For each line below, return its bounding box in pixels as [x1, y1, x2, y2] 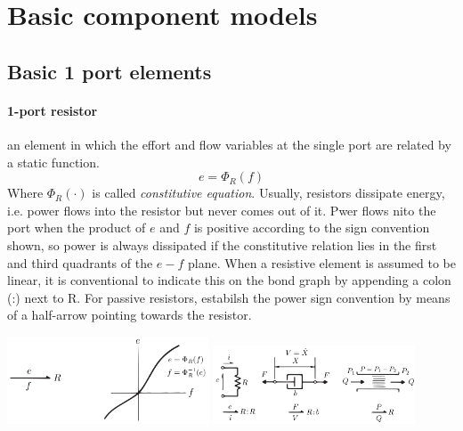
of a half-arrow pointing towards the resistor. [7, 305, 252, 324]
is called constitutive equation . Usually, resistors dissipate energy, [92, 183, 445, 202]
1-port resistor [7, 101, 98, 119]
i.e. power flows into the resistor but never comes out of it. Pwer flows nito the [7, 200, 436, 219]
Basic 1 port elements [7, 57, 212, 85]
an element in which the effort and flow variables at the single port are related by [7, 134, 451, 153]
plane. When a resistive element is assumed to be [188, 253, 456, 272]
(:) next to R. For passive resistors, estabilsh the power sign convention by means [7, 288, 451, 306]
